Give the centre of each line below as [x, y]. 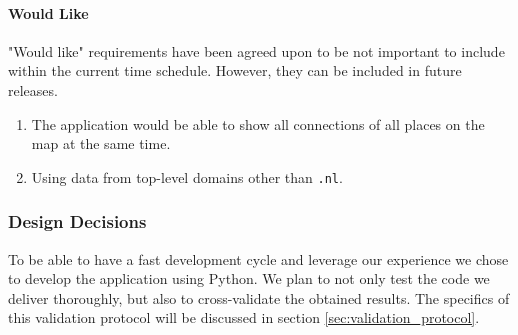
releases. [33, 89]
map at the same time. [101, 143]
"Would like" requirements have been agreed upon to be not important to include [256, 50]
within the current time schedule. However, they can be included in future [235, 70]
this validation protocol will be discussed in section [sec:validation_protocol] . [244, 317]
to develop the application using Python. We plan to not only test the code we [249, 278]
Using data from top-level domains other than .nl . [187, 176]
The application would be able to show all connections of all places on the [258, 123]
